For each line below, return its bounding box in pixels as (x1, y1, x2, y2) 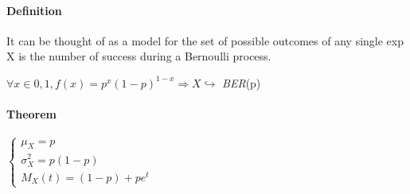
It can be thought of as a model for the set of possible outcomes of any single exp (6, 32, 404, 48)
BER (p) (222, 74, 261, 91)
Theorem (6, 106, 57, 122)
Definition (6, 2, 62, 18)
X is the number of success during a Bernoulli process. (6, 48, 271, 64)
